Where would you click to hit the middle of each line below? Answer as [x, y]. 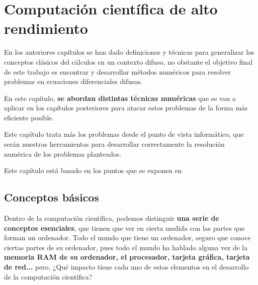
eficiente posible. [29, 117]
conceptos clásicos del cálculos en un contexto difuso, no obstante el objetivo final [128, 61]
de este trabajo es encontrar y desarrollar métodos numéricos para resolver [118, 71]
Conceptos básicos [51, 197]
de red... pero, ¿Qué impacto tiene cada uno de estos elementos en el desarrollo [127, 267]
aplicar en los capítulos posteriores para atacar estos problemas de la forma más [126, 108]
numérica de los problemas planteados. [63, 153]
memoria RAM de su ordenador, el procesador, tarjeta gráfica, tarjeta [127, 257]
